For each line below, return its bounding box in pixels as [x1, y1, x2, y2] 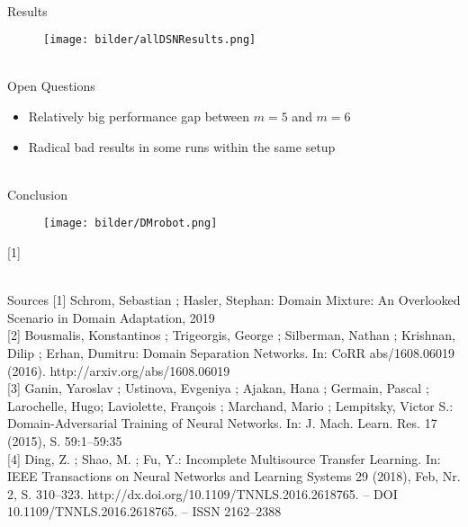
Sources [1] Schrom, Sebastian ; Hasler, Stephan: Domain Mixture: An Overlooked [7, 290, 461, 309]
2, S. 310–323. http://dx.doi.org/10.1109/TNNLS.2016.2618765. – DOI [7, 484, 398, 503]
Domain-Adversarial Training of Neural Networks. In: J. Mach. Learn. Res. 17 [7, 414, 437, 433]
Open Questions [7, 76, 95, 95]
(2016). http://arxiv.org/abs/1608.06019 [7, 361, 230, 380]
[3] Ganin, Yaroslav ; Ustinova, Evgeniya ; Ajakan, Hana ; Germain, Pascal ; [7, 379, 429, 397]
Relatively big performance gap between [28, 107, 250, 126]
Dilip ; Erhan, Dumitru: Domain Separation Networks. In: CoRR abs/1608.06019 [7, 344, 454, 362]
